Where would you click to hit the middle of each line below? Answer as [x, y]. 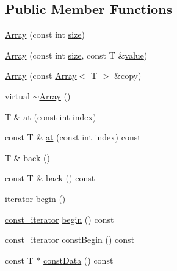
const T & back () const [50, 178]
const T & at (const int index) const [73, 137]
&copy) [128, 75]
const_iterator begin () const [60, 219]
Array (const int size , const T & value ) [76, 55]
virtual [17, 96]
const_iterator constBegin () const [70, 240]
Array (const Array [41, 75]
